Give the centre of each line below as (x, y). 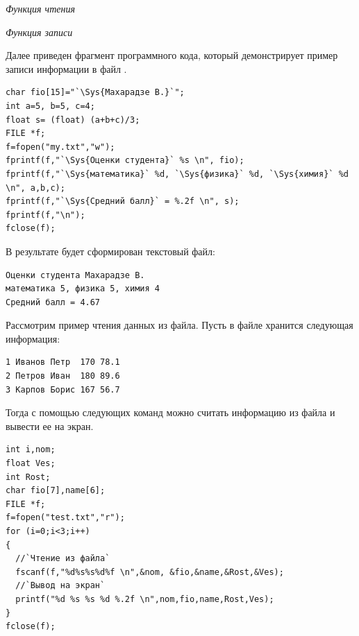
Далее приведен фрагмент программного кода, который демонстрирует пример (172, 55)
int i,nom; (31, 450)
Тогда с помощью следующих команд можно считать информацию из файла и (170, 412)
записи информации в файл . (66, 68)
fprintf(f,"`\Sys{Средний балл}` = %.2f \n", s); (123, 201)
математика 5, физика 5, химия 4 (83, 289)
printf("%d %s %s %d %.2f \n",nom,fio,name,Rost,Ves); (145, 599)
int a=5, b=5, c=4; (50, 106)
